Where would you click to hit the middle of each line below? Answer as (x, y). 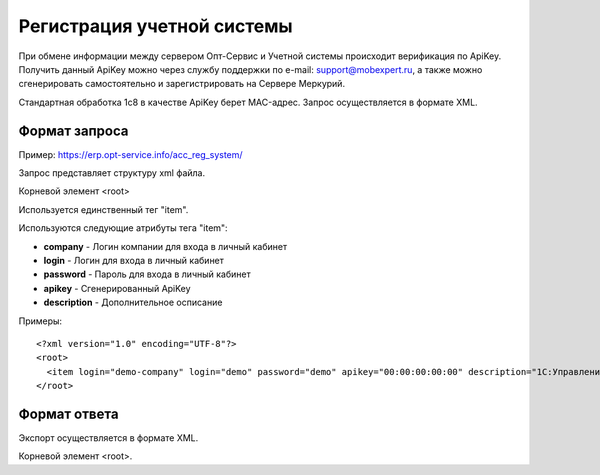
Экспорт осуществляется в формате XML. (108, 438)
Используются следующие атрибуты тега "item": (123, 228)
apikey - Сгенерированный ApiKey (117, 288)
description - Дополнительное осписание (133, 302)
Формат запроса (73, 130)
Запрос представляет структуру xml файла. (111, 173)
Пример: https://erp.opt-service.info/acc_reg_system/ (131, 154)
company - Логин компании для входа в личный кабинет (165, 246)
